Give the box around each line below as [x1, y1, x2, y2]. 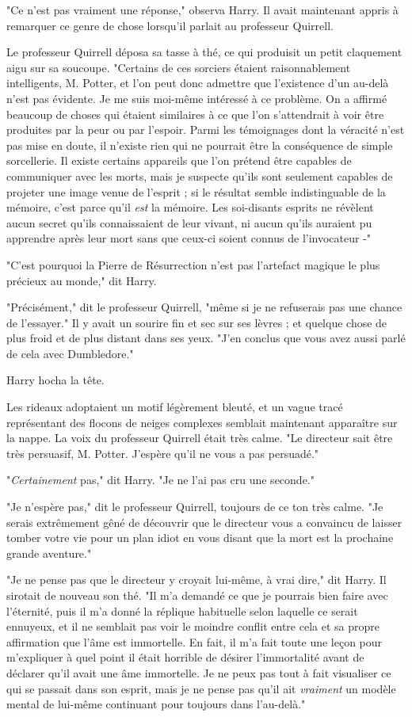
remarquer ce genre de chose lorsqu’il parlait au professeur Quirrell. [6, 17, 334, 33]
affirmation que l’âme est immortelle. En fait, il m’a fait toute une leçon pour [6, 633, 383, 650]
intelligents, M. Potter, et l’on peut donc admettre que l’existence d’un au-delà [6, 74, 389, 91]
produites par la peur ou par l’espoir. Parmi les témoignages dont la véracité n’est [6, 121, 405, 138]
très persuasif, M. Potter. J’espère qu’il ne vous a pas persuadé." [6, 444, 319, 461]
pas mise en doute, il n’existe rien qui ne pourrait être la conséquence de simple [6, 136, 393, 153]
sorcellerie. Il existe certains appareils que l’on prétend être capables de [6, 152, 352, 169]
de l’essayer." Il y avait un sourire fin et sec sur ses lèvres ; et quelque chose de [6, 314, 387, 330]
